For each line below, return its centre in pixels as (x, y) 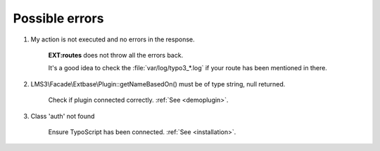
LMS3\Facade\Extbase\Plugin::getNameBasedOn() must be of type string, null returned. (158, 84)
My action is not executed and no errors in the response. (113, 39)
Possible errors (58, 18)
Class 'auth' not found (63, 116)
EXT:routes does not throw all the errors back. (116, 55)
